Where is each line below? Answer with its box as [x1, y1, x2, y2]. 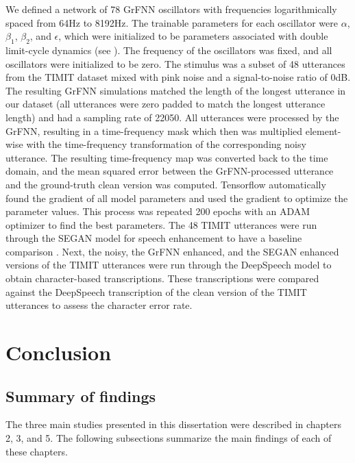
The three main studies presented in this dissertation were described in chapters [5, 417, 342, 431]
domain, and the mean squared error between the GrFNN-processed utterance [5, 164, 334, 178]
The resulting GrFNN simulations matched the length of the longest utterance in [5, 83, 346, 97]
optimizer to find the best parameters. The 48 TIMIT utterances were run [5, 217, 317, 231]
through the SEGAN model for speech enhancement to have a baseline [5, 231, 302, 245]
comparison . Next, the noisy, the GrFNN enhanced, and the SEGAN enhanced [5, 244, 339, 258]
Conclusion [5, 338, 112, 366]
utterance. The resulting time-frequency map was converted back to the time [5, 150, 328, 164]
